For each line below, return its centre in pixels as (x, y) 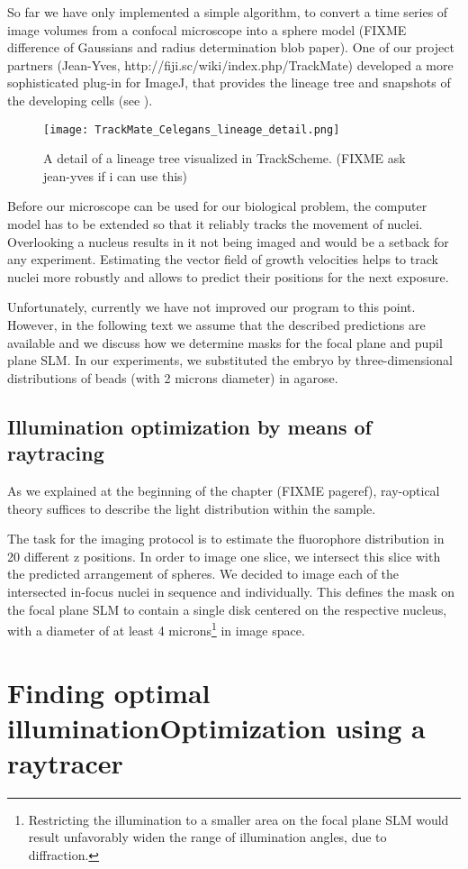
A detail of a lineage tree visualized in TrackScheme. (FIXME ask (225, 158)
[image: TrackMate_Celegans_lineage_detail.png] (192, 129)
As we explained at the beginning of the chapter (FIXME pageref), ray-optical (224, 490)
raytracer (65, 762)
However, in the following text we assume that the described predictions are (216, 324)
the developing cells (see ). (80, 100)
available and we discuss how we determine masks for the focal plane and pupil (225, 342)
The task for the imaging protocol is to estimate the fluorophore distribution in (226, 539)
